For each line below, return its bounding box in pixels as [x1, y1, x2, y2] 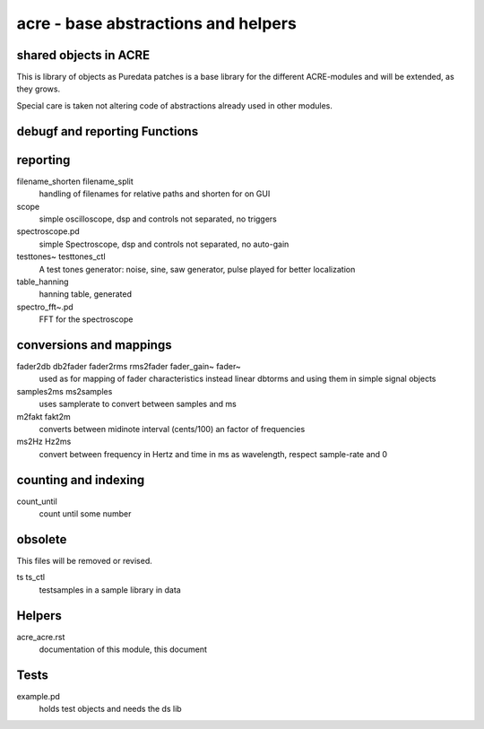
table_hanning [16, 276, 69, 287]
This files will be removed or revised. [16, 555, 152, 566]
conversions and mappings [16, 337, 172, 352]
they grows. [16, 83, 61, 94]
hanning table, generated [39, 289, 132, 299]
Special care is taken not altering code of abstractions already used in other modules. [16, 100, 333, 111]
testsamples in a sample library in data [39, 584, 181, 595]
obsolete [16, 532, 67, 547]
